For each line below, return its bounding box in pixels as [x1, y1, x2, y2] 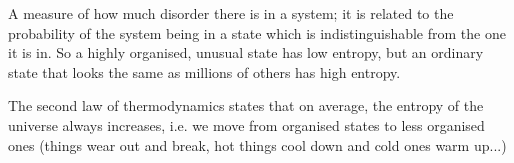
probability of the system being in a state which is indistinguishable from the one [8, 22, 506, 43]
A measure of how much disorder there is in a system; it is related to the [8, 3, 454, 23]
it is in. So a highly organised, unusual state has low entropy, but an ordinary [8, 42, 484, 63]
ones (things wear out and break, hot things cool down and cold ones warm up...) [8, 134, 507, 155]
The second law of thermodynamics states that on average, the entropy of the [8, 95, 484, 116]
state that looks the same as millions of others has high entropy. [8, 61, 401, 82]
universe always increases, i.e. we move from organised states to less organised [8, 114, 485, 135]
